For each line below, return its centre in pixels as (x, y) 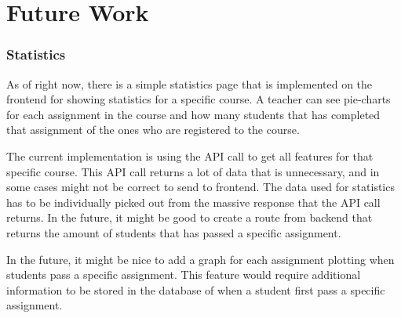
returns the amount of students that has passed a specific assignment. (174, 232)
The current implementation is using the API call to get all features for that (190, 155)
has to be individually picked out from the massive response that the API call (193, 202)
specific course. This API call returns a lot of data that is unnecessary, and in (193, 171)
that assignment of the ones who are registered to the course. (153, 130)
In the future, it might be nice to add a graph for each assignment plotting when (200, 259)
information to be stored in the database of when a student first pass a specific (196, 289)
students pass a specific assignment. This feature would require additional (184, 275)
